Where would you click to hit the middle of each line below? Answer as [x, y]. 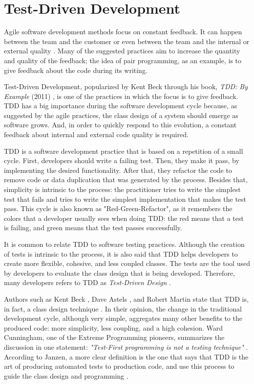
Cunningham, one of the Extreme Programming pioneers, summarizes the [114, 337]
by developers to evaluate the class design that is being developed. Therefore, [119, 273]
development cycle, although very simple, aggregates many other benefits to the [123, 318]
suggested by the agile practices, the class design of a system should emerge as [121, 115]
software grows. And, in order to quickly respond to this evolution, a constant [120, 125]
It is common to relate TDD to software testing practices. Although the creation [124, 244]
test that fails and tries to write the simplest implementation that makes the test [125, 199]
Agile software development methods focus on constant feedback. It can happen [123, 32]
